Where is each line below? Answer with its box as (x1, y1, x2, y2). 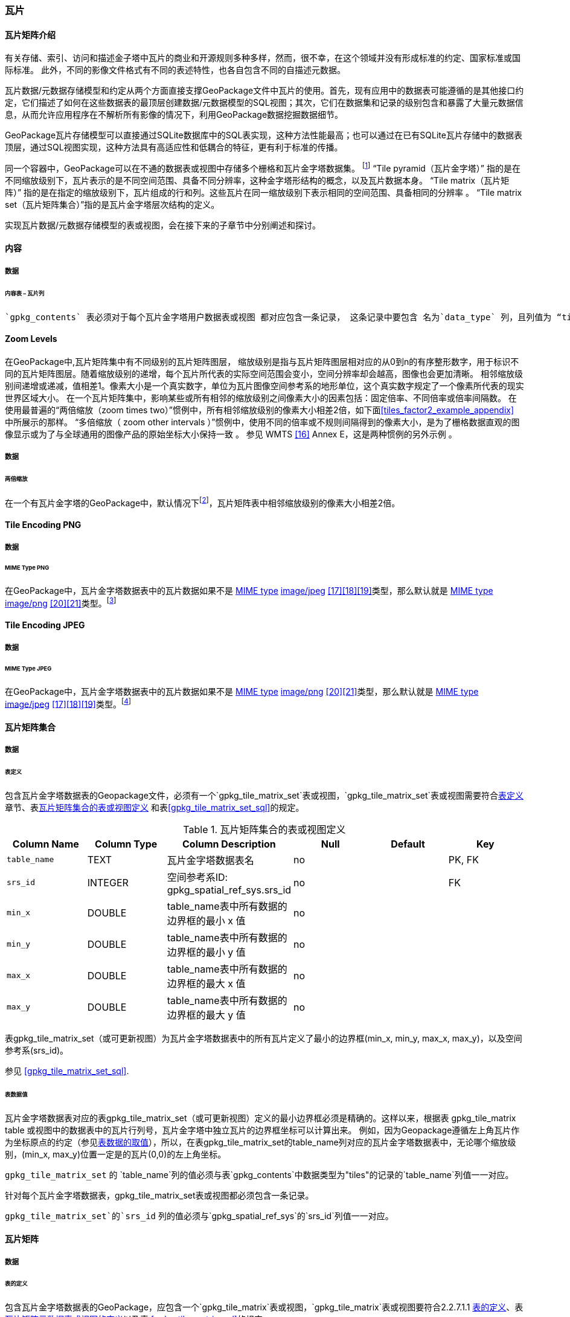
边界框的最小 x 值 (167, 914, 246, 927)
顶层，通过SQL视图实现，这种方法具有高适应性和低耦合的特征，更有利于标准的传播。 (5, 142, 343, 153)
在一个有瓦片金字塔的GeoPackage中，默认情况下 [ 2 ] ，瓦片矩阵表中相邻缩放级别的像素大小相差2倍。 (5, 495, 400, 508)
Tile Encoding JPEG (5, 620, 85, 631)
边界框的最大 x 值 (167, 977, 246, 990)
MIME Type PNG (5, 564, 50, 572)
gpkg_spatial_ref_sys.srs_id (167, 883, 292, 896)
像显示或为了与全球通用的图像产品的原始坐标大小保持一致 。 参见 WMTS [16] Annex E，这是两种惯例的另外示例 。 (5, 428, 457, 439)
